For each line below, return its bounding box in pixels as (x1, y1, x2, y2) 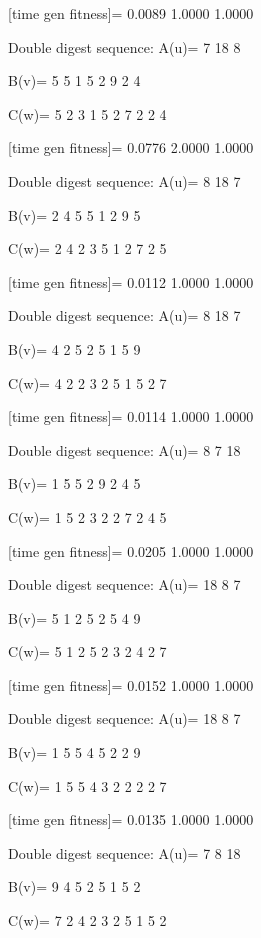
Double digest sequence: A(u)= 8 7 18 (8, 439, 241, 460)
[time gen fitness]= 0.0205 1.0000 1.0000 (8, 540, 254, 561)
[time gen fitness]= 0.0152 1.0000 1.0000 (8, 674, 254, 695)
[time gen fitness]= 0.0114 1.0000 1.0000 (8, 406, 254, 427)
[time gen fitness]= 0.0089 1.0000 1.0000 (8, 3, 254, 23)
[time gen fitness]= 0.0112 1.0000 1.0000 (8, 271, 254, 292)
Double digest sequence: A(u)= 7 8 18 (8, 842, 241, 863)
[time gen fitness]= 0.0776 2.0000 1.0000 (8, 137, 254, 158)
